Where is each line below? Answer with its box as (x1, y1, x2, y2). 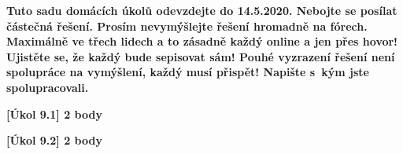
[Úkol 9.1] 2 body (6, 105, 102, 122)
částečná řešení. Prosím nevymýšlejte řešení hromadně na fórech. (6, 17, 368, 34)
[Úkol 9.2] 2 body (6, 132, 102, 148)
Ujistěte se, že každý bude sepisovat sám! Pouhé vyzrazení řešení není (6, 48, 395, 64)
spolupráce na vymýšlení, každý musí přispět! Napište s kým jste (6, 64, 369, 80)
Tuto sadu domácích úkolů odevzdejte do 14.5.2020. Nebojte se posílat (6, 2, 397, 18)
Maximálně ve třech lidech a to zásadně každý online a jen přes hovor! (6, 33, 398, 49)
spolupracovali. (6, 79, 89, 95)
